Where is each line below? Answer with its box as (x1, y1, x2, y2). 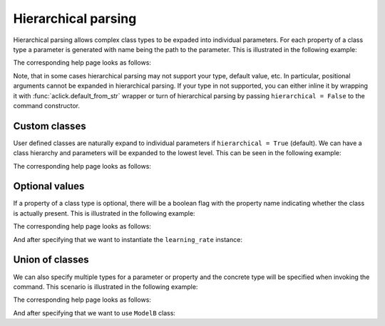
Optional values (13, 180, 85, 192)
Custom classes (13, 120, 86, 132)
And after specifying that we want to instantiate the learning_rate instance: (13, 235, 242, 243)
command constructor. (13, 101, 81, 110)
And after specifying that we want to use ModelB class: (13, 308, 176, 317)
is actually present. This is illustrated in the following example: (13, 209, 195, 217)
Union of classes (13, 253, 89, 266)
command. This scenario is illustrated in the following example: (13, 282, 198, 291)
